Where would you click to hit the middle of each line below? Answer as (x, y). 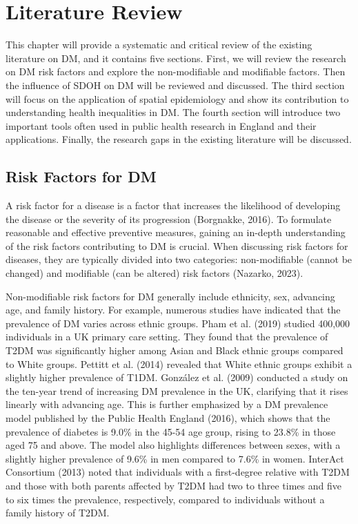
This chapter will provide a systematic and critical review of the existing (159, 45)
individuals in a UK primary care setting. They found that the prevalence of (167, 337)
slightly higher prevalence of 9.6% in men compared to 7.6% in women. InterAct (175, 458)
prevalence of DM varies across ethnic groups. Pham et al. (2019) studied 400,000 (178, 323)
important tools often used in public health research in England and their (161, 125)
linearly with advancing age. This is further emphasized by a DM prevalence (167, 404)
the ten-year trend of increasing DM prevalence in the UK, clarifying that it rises (177, 390)
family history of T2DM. (58, 513)
